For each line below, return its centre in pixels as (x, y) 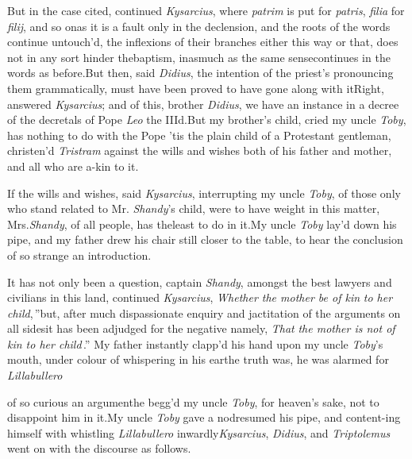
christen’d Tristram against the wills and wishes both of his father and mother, (200, 150)
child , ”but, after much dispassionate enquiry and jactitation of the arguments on (204, 312)
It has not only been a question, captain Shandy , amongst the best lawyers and (200, 282)
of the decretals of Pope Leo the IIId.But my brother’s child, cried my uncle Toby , (207, 120)
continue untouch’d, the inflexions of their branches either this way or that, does (203, 42)
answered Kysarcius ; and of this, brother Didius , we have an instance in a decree (203, 104)
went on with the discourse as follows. (99, 448)
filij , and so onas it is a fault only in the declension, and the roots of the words (199, 26)
